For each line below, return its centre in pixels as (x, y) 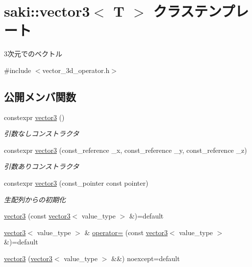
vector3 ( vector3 (28, 258)
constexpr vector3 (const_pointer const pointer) (76, 183)
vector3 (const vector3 (37, 216)
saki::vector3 (47, 11)
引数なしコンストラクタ (42, 133)
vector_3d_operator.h (76, 70)
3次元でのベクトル (33, 54)
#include (18, 70)
